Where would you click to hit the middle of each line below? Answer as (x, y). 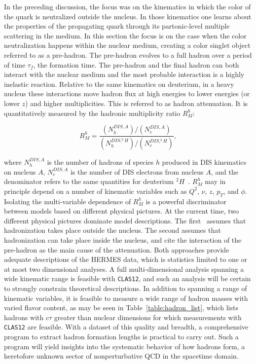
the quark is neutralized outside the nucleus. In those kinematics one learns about (128, 16)
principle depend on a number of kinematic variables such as (95, 191)
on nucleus (20, 171)
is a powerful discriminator (186, 201)
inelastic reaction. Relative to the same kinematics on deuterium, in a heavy (119, 84)
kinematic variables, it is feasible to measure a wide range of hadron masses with (126, 298)
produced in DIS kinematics (204, 162)
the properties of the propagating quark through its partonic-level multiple (117, 26)
